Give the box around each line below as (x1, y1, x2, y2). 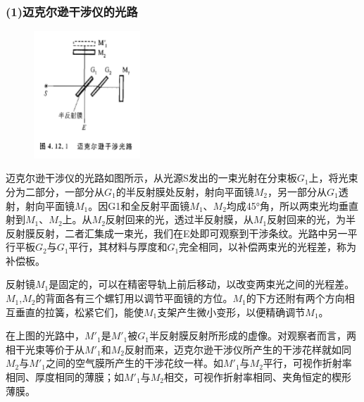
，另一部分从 (267, 184, 327, 199)
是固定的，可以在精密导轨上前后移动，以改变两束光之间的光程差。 (49, 277, 355, 291)
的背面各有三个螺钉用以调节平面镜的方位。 (35, 291, 233, 306)
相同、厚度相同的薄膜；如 (6, 370, 124, 384)
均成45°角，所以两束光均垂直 (226, 198, 359, 213)
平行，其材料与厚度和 (68, 239, 168, 254)
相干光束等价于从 (6, 341, 84, 356)
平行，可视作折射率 (263, 356, 352, 370)
